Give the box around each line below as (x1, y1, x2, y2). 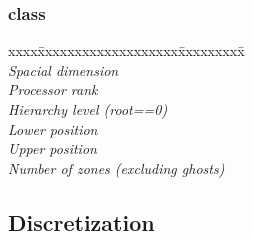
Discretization (8, 206, 155, 237)
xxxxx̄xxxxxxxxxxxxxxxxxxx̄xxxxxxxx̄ (8, 40, 245, 61)
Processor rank (8, 79, 98, 100)
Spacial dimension (8, 59, 119, 80)
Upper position (8, 138, 97, 159)
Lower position (8, 118, 98, 139)
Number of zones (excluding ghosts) (8, 157, 225, 178)
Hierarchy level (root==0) (8, 99, 168, 119)
